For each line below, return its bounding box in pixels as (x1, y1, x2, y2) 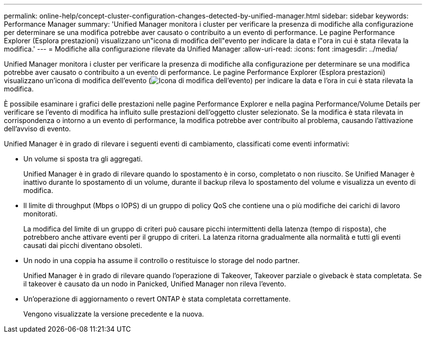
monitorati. (23, 210, 58, 218)
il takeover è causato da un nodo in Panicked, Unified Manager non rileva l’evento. (23, 280, 286, 288)
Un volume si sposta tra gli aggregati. (23, 155, 143, 163)
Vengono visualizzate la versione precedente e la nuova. (23, 310, 204, 318)
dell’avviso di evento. (4, 124, 71, 133)
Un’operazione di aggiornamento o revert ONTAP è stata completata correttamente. (23, 295, 291, 303)
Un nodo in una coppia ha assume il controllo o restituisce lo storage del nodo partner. (23, 256, 300, 265)
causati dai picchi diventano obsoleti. (23, 241, 142, 249)
